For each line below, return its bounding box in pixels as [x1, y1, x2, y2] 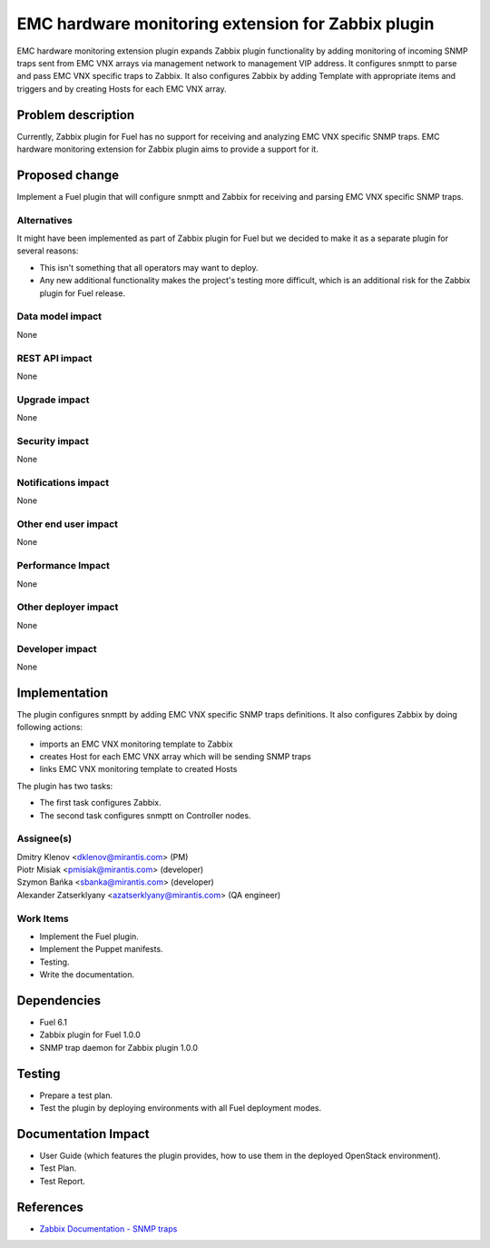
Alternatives [16, 213, 73, 226]
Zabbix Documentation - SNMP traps [39, 1223, 178, 1234]
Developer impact [16, 642, 97, 655]
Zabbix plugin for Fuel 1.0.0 [39, 1029, 141, 1040]
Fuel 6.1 [39, 1017, 68, 1028]
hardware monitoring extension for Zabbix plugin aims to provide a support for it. [16, 144, 319, 154]
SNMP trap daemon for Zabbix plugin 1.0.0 [39, 1042, 199, 1053]
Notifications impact [16, 476, 109, 489]
